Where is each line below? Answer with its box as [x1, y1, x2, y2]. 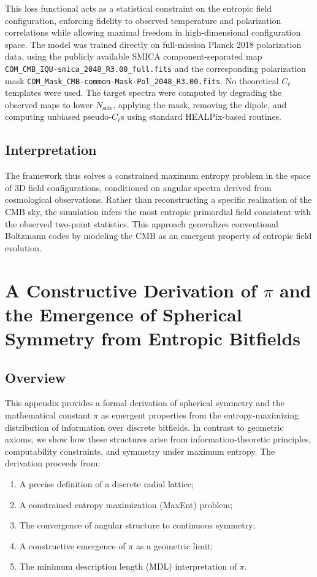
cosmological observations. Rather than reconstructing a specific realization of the [5, 193, 312, 206]
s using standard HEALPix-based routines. [120, 110, 281, 123]
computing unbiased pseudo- [5, 110, 112, 123]
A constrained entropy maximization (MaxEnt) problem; [19, 498, 233, 511]
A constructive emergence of [19, 539, 126, 552]
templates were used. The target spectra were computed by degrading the [5, 86, 282, 99]
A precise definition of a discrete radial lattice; [19, 477, 194, 490]
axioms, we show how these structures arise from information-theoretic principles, [5, 433, 311, 446]
